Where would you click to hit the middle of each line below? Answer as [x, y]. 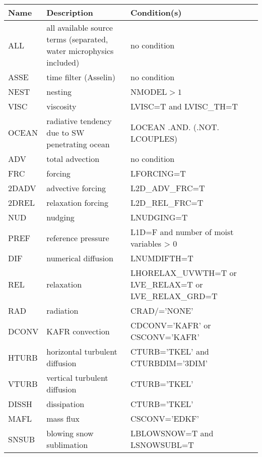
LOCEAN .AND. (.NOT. [175, 127]
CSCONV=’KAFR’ [165, 337]
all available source [80, 27]
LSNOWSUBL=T [162, 445]
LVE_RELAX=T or [167, 284]
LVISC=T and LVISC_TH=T [184, 106]
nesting [59, 92]
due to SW [65, 132]
